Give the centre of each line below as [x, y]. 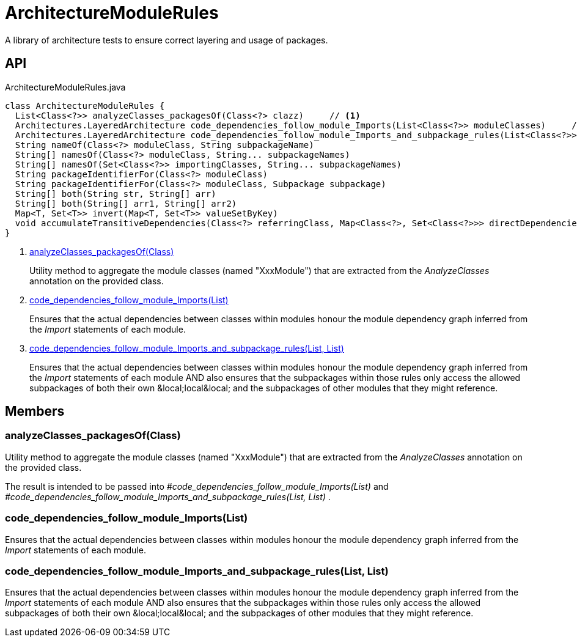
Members [35, 411]
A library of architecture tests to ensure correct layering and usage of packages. [167, 40]
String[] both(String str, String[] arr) [116, 194]
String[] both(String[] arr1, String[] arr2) [126, 203]
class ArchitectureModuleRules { [85, 105]
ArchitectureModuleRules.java [65, 87]
